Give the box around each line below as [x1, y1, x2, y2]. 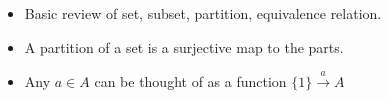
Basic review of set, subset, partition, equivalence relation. [24, 3, 382, 23]
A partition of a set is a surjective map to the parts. [24, 36, 344, 57]
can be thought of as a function [94, 70, 287, 91]
